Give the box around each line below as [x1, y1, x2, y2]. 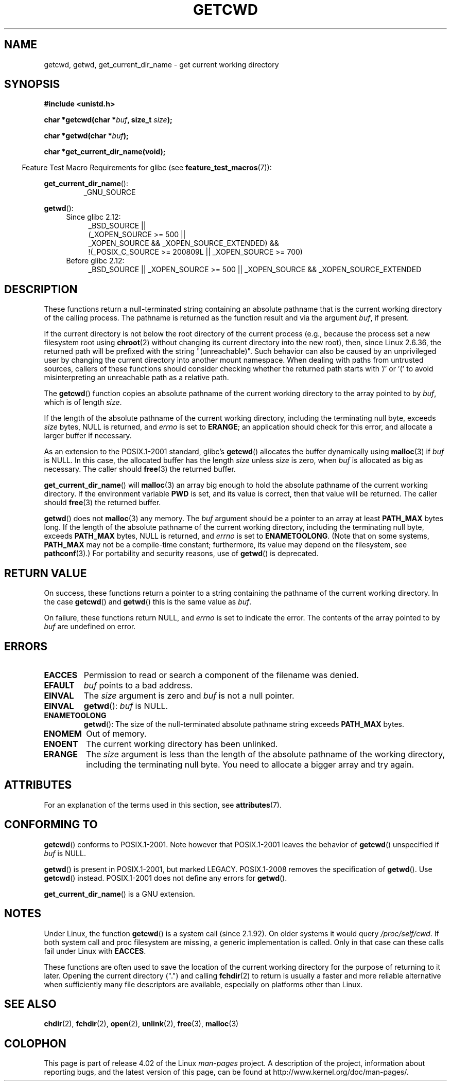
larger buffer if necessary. [44, 431, 132, 440]
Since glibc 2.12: [66, 212, 121, 222]
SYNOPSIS [4, 78, 60, 91]
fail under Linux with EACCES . [44, 946, 146, 955]
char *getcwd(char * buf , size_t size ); [44, 115, 172, 124]
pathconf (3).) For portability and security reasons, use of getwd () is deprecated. [44, 549, 319, 558]
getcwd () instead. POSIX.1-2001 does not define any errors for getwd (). [44, 873, 287, 882]
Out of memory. [86, 728, 147, 739]
